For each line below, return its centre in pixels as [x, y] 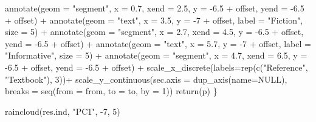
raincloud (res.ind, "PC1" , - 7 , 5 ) [63, 111]
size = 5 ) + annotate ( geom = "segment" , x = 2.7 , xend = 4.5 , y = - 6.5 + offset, [154, 32]
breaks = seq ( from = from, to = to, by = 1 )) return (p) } [111, 91]
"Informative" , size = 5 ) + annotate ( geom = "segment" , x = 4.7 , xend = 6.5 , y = [156, 55]
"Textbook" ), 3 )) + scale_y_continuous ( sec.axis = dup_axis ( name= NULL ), [146, 79]
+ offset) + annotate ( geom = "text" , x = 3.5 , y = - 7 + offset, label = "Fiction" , [154, 20]
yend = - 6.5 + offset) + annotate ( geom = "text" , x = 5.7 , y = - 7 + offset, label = [158, 43]
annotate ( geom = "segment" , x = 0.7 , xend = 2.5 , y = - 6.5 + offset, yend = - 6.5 [155, 8]
